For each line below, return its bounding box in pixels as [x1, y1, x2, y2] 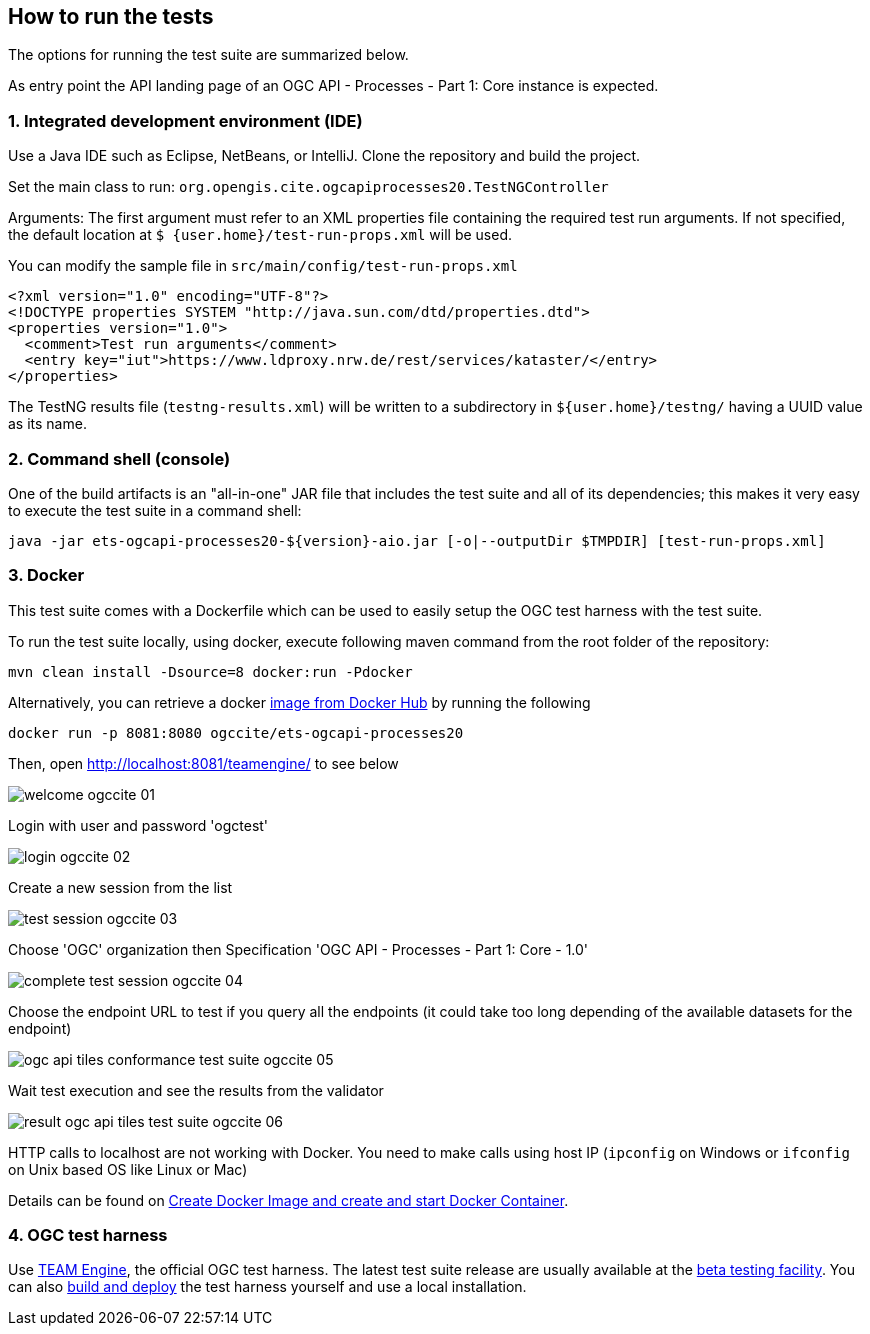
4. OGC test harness [8, 1225, 168, 1246]
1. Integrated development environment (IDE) [8, 110, 363, 131]
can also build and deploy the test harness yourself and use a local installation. [8, 1278, 527, 1296]
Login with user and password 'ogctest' [8, 816, 269, 834]
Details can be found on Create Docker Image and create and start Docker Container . [8, 1191, 569, 1209]
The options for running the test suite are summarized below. [8, 46, 409, 64]
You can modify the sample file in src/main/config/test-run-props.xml [8, 257, 518, 275]
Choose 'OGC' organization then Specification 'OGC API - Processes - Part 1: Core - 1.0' [8, 940, 589, 958]
